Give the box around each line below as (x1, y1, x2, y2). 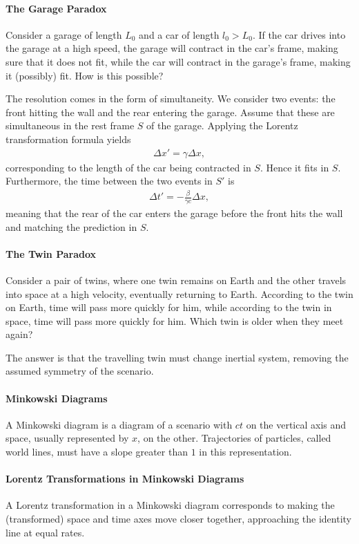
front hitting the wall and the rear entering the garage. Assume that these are (6, 104, 335, 119)
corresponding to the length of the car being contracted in (6, 160, 251, 174)
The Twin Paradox (6, 246, 97, 261)
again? (6, 327, 33, 341)
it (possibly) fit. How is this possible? (6, 68, 164, 82)
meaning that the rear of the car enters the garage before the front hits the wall (6, 205, 343, 220)
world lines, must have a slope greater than (6, 444, 188, 459)
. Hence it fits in (260, 160, 329, 174)
